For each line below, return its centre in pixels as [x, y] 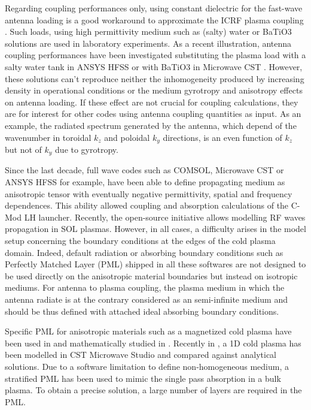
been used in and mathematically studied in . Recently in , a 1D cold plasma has [153, 343]
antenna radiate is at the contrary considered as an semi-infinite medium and [146, 299]
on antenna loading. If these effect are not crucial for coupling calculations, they [152, 102]
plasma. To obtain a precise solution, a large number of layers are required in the [153, 390]
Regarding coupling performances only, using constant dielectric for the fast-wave [154, 8]
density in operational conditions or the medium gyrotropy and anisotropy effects [154, 90]
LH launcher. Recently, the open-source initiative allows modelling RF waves [165, 217]
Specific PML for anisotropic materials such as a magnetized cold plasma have [148, 331]
